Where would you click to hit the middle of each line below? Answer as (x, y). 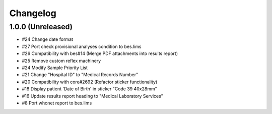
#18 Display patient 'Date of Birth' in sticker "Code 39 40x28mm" (89, 89)
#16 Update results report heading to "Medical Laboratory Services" (93, 96)
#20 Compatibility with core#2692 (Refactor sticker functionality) (90, 82)
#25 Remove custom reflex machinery (61, 61)
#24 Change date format (47, 39)
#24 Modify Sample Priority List (55, 68)
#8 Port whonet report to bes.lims (57, 103)
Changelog (33, 13)
